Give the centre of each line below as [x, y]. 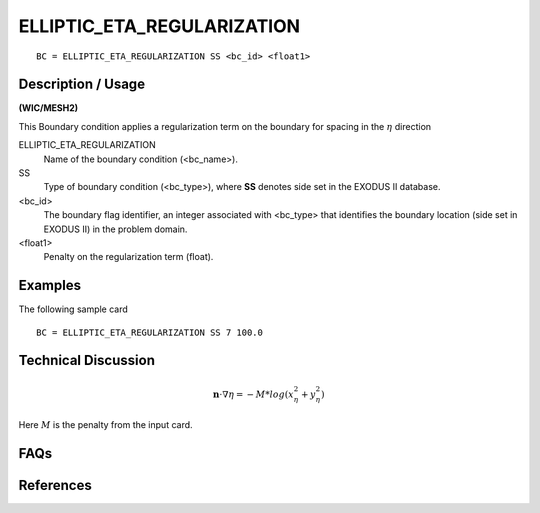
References [55, 485]
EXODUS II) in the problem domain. [115, 229]
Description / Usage [81, 84]
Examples [50, 285]
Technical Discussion [86, 360]
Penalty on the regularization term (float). [128, 257]
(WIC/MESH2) [48, 108]
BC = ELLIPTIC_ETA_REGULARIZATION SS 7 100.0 [150, 332]
